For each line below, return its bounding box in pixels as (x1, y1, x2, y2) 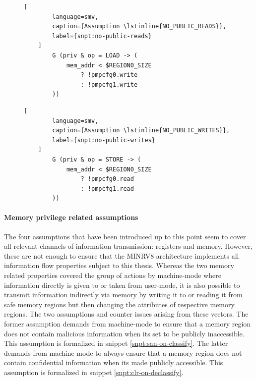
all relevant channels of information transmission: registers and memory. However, (4, 241, 253, 251)
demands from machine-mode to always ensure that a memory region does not (4, 347, 242, 358)
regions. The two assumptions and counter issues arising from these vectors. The (4, 309, 249, 319)
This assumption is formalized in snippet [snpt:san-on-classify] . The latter (4, 338, 228, 348)
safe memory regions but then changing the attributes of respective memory (4, 299, 235, 309)
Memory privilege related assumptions (4, 212, 138, 222)
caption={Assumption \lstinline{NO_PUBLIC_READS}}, (52, 23, 227, 30)
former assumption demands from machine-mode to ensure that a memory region (4, 319, 251, 329)
